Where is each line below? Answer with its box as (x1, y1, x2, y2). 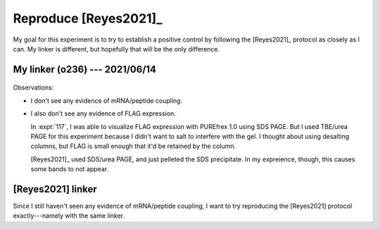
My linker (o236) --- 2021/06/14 (13, 63, 157, 75)
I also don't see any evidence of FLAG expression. (30, 109, 176, 118)
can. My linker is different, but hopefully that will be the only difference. (13, 44, 220, 53)
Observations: (13, 83, 54, 92)
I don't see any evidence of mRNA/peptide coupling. (30, 96, 183, 105)
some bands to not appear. (30, 165, 109, 173)
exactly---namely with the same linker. (13, 211, 125, 220)
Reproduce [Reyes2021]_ (13, 11, 163, 26)
